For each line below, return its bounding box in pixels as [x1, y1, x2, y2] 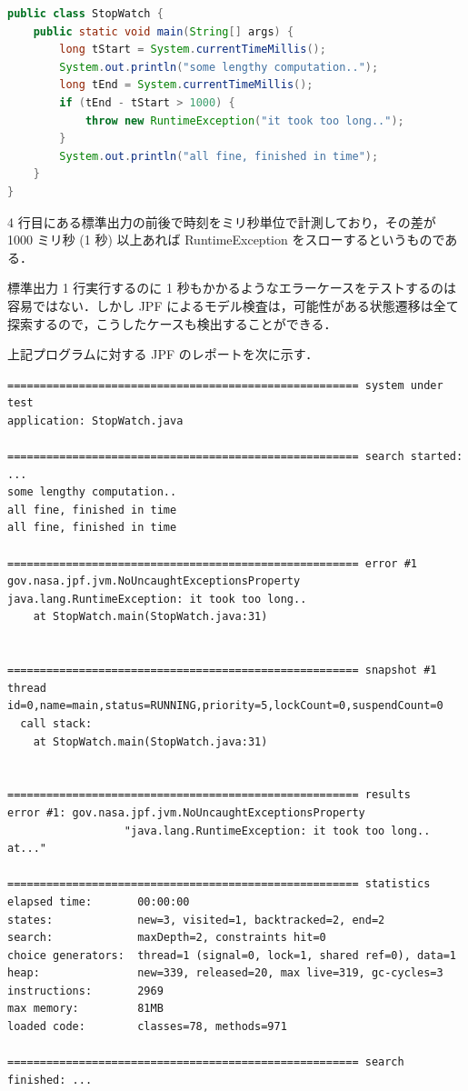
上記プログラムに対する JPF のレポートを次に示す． [7, 345, 319, 364]
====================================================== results [7, 788, 411, 802]
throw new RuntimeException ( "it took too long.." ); [85, 114, 404, 127]
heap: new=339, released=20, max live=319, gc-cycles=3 [7, 966, 443, 980]
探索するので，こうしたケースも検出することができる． [7, 314, 337, 333]
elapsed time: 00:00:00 [7, 895, 190, 908]
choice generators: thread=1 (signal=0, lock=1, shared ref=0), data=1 [7, 948, 456, 962]
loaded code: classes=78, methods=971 [7, 1020, 287, 1034]
